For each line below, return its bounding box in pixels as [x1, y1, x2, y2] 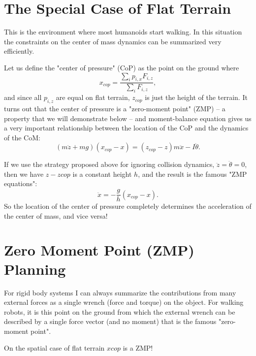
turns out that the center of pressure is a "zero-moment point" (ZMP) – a [4, 103, 225, 113]
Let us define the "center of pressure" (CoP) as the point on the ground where [4, 62, 239, 72]
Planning [4, 259, 66, 279]
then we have [4, 168, 44, 179]
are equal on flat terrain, [56, 92, 130, 102]
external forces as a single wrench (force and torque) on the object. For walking [4, 297, 244, 307]
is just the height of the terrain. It [145, 92, 248, 102]
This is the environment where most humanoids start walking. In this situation [4, 27, 242, 37]
